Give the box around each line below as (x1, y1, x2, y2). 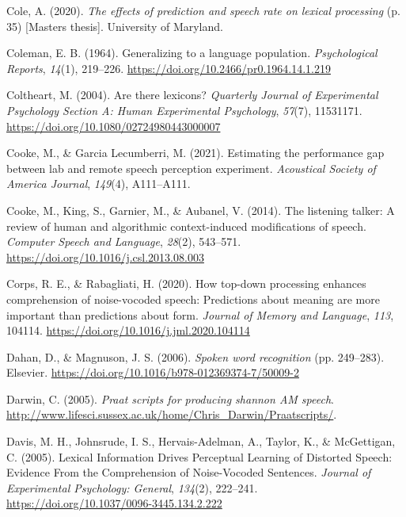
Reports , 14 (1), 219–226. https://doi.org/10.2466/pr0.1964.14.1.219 (6, 59, 331, 76)
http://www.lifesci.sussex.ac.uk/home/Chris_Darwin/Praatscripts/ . (6, 406, 337, 423)
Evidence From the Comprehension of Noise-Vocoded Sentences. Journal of (6, 464, 371, 481)
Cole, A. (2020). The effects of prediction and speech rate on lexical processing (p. (6, 2, 400, 18)
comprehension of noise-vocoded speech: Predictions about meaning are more (6, 290, 380, 307)
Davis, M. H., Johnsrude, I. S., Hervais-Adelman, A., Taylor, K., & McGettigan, (6, 433, 396, 450)
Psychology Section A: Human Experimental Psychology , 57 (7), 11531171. (6, 101, 362, 118)
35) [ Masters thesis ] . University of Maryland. (6, 17, 223, 34)
